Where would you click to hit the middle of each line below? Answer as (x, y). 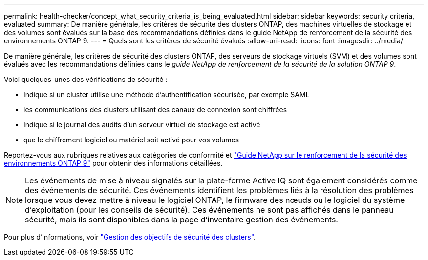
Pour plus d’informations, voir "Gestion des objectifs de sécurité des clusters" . (130, 237)
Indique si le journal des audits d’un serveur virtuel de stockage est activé (142, 125)
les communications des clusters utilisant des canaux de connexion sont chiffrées (155, 110)
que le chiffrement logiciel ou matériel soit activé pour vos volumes (131, 140)
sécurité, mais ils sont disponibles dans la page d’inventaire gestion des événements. (182, 220)
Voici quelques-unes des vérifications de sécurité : (86, 79)
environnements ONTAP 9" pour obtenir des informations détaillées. (113, 163)
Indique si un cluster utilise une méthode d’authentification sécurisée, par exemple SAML (167, 94)
